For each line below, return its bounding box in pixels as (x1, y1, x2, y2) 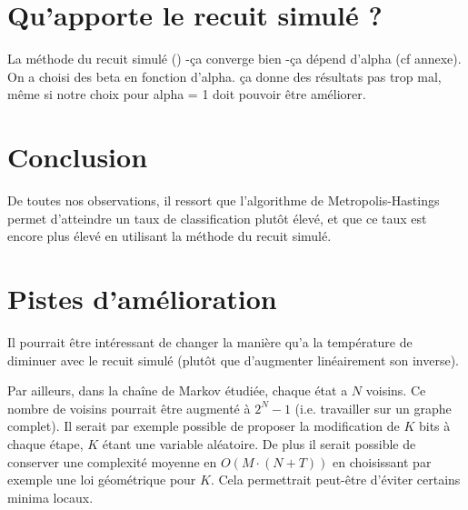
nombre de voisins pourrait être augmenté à (7, 398, 251, 417)
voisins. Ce (365, 381, 426, 400)
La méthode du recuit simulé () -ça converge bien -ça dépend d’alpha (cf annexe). (7, 49, 462, 68)
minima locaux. (7, 487, 94, 506)
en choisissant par (333, 452, 432, 471)
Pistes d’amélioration (7, 280, 277, 316)
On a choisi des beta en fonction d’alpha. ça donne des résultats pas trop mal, (7, 66, 442, 85)
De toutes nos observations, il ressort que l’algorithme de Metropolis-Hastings (7, 191, 440, 210)
